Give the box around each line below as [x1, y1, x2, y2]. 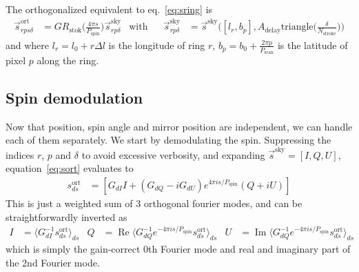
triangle [280, 22, 314, 32]
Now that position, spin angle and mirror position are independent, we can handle [6, 119, 353, 133]
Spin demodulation [6, 87, 143, 108]
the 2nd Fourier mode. [6, 255, 100, 269]
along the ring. [37, 53, 99, 68]
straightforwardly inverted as [6, 209, 127, 224]
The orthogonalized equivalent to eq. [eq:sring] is [6, 2, 213, 16]
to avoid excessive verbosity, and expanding [81, 147, 265, 162]
